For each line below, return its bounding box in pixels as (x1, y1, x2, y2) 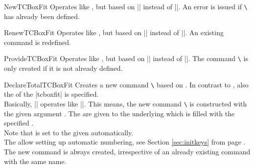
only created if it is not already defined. (4, 63, 123, 73)
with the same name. (4, 156, 67, 166)
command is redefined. (4, 37, 71, 47)
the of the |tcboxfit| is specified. (4, 89, 99, 99)
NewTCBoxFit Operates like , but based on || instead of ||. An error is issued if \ (4, 1, 248, 11)
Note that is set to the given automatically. (4, 127, 134, 137)
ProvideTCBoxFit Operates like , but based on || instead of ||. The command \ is (4, 53, 248, 63)
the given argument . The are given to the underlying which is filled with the (4, 108, 235, 118)
